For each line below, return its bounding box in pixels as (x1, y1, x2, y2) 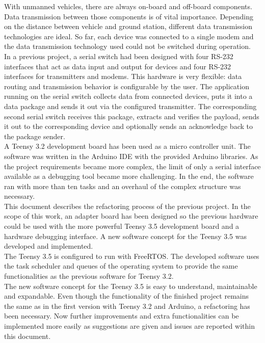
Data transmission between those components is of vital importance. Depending (4, 11, 253, 21)
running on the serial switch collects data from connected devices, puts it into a (4, 91, 253, 101)
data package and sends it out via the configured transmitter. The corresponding (4, 100, 257, 111)
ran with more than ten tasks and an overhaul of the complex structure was (4, 180, 241, 191)
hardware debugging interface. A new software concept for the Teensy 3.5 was (4, 230, 247, 241)
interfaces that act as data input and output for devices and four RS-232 (4, 61, 231, 71)
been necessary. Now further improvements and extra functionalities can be (4, 310, 239, 321)
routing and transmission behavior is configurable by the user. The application (4, 81, 249, 91)
